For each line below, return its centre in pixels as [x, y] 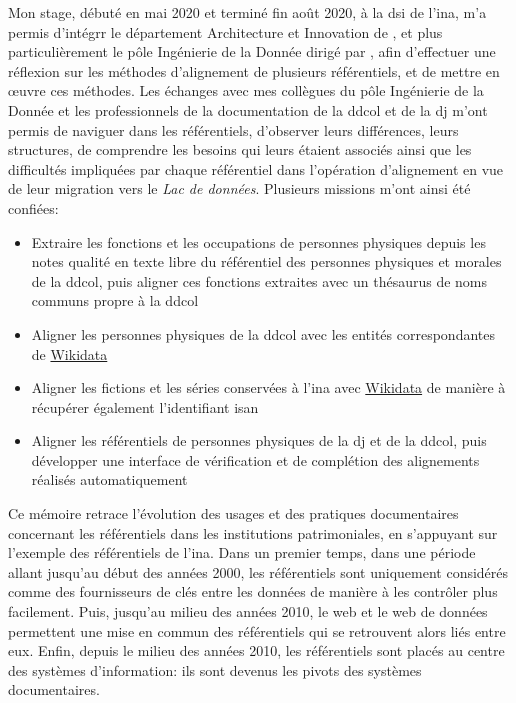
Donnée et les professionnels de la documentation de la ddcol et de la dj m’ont [248, 109]
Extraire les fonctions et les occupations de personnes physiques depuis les [258, 241]
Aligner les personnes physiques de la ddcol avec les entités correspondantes [263, 333]
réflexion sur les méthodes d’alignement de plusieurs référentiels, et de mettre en [254, 70]
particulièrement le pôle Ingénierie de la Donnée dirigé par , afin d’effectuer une [252, 51]
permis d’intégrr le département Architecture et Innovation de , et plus [225, 31]
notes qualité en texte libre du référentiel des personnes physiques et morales [266, 261]
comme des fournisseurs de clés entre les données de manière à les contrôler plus [253, 591]
